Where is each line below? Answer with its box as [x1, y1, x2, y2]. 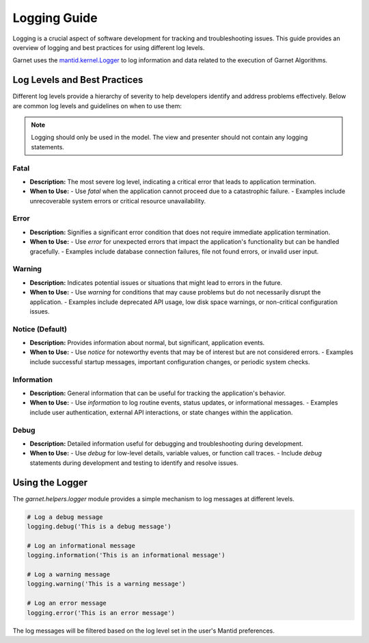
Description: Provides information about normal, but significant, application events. [29, 339, 265, 347]
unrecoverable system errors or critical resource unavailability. [29, 197, 206, 205]
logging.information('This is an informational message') [27, 551, 225, 559]
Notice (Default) [12, 324, 68, 333]
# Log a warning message [27, 570, 111, 578]
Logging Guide [12, 10, 98, 25]
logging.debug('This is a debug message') [27, 522, 172, 530]
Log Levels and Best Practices [12, 74, 143, 86]
